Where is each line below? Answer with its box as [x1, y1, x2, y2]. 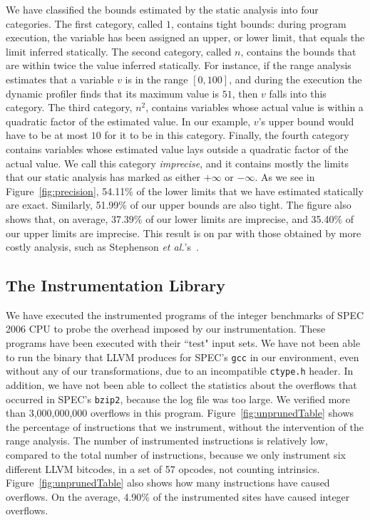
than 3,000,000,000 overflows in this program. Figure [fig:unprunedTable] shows [6, 405, 354, 420]
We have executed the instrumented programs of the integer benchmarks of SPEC [6, 307, 364, 322]
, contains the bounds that [240, 43, 356, 58]
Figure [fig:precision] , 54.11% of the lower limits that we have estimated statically [6, 183, 364, 198]
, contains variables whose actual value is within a [145, 100, 364, 115]
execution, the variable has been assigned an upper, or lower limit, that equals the [6, 30, 365, 45]
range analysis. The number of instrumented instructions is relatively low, [6, 433, 328, 448]
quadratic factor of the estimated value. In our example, [6, 113, 251, 128]
